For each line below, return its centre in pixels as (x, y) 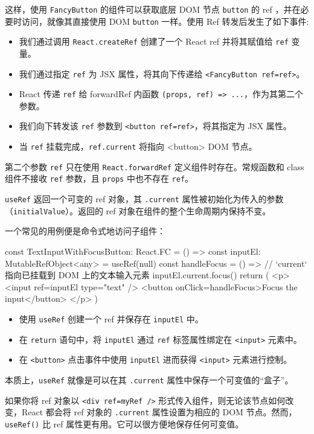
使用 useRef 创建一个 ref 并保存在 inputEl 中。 (111, 318)
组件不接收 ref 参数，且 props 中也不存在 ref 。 (99, 178)
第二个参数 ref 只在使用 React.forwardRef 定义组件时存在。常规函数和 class (155, 166)
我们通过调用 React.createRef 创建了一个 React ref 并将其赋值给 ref (154, 41)
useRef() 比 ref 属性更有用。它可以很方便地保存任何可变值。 (124, 423)
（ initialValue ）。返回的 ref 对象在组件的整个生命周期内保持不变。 (138, 210)
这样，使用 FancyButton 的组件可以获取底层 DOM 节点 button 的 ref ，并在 (153, 9)
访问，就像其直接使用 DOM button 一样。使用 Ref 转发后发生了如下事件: (165, 21)
